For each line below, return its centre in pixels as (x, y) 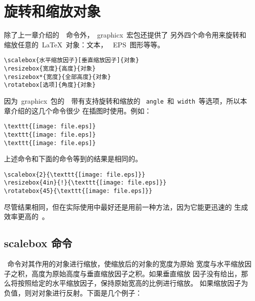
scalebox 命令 (38, 243)
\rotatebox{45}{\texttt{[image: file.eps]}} (78, 191)
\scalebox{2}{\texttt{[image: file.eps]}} (75, 174)
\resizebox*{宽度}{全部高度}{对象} (57, 77)
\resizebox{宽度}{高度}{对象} (50, 68)
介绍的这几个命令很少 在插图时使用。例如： (81, 110)
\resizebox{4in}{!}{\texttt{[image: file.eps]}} (85, 183)
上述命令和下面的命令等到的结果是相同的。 (73, 159)
